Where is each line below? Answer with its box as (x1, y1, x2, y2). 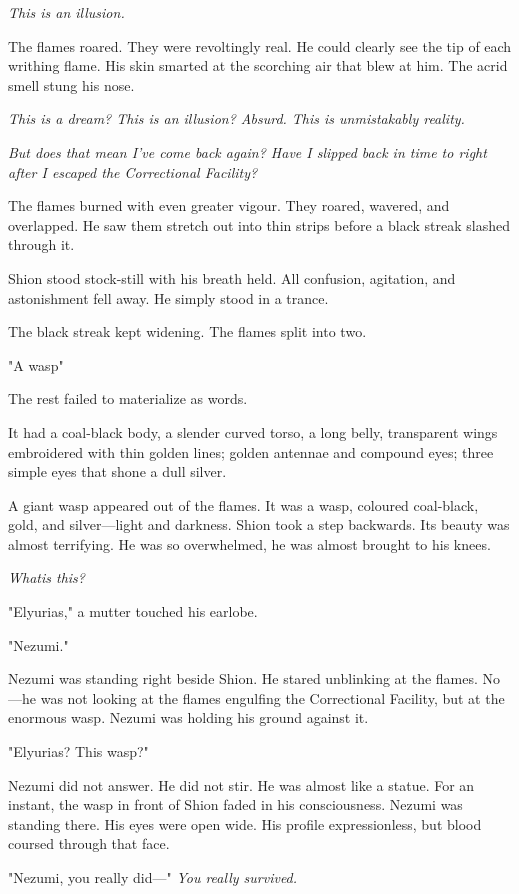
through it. (8, 234, 75, 255)
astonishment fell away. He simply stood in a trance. (8, 287, 329, 308)
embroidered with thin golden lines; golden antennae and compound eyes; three (8, 441, 494, 462)
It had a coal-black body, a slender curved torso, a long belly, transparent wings (8, 421, 498, 442)
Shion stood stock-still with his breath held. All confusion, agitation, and (8, 267, 456, 288)
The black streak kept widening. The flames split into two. (8, 321, 367, 342)
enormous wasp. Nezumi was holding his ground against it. (8, 707, 369, 728)
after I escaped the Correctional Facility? (8, 161, 258, 182)
